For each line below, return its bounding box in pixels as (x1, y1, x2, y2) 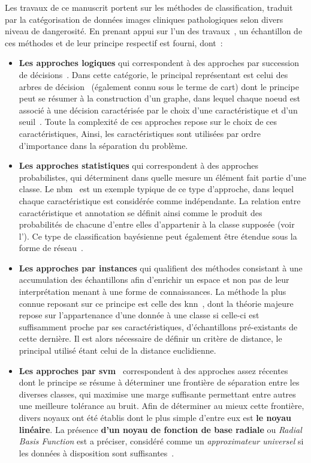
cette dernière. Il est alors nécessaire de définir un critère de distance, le (19, 332, 282, 345)
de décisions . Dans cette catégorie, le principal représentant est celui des (19, 68, 288, 80)
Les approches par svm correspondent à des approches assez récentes (19, 364, 288, 377)
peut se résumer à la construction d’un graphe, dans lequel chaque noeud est (19, 92, 300, 104)
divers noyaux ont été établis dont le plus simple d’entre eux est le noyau (19, 411, 291, 423)
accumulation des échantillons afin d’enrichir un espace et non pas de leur (19, 273, 289, 286)
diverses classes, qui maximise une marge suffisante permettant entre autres (19, 387, 296, 400)
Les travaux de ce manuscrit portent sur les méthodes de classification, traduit (5, 1, 293, 13)
